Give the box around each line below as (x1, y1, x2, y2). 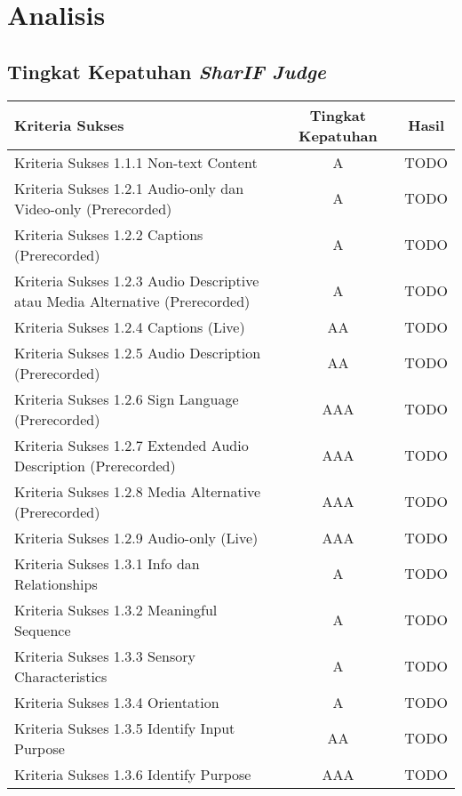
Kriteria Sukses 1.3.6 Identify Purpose (14, 763, 251, 784)
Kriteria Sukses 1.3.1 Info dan (14, 552, 200, 574)
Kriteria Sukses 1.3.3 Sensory (14, 645, 195, 666)
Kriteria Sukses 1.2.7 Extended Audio (14, 434, 249, 455)
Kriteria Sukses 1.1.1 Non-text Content (14, 151, 258, 173)
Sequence (14, 619, 71, 640)
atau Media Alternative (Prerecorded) (14, 290, 251, 311)
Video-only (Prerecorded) (14, 197, 172, 219)
